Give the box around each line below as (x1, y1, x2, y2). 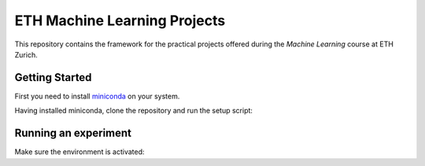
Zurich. (14, 50, 39, 59)
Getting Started (14, 71, 92, 84)
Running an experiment (14, 127, 132, 140)
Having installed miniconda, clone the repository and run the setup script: (14, 106, 253, 116)
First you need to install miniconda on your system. (14, 91, 180, 101)
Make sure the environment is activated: (14, 147, 145, 157)
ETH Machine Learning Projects (14, 12, 226, 29)
